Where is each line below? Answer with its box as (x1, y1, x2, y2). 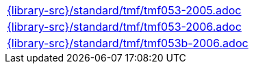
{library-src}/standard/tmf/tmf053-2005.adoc (7, 3, 242, 17)
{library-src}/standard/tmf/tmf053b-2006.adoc (7, 36, 249, 50)
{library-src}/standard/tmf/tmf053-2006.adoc (7, 20, 242, 33)
